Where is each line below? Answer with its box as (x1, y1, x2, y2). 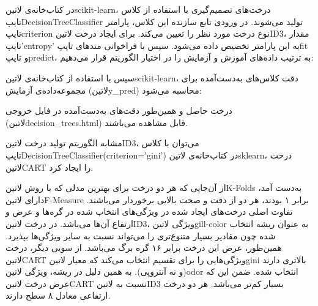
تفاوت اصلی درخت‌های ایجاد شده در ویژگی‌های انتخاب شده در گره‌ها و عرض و (6, 205, 293, 218)
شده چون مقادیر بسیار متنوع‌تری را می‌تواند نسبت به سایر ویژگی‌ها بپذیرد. (6, 229, 276, 242)
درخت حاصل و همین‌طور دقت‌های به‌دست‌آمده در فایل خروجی (6, 104, 232, 117)
